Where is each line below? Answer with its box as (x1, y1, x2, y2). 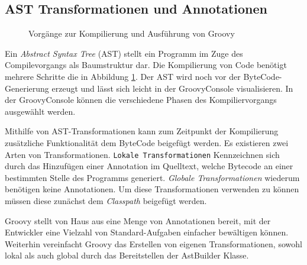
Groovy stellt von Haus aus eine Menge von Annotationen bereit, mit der (5, 214, 271, 227)
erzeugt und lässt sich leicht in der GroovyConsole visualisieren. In (51, 82, 293, 94)
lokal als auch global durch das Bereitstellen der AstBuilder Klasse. (5, 249, 249, 261)
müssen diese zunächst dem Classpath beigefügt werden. (5, 194, 207, 206)
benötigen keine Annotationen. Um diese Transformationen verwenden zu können (5, 183, 299, 195)
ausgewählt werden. (5, 105, 76, 117)
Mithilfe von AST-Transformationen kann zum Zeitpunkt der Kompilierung (5, 125, 279, 137)
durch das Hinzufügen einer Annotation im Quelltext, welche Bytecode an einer (5, 160, 293, 172)
